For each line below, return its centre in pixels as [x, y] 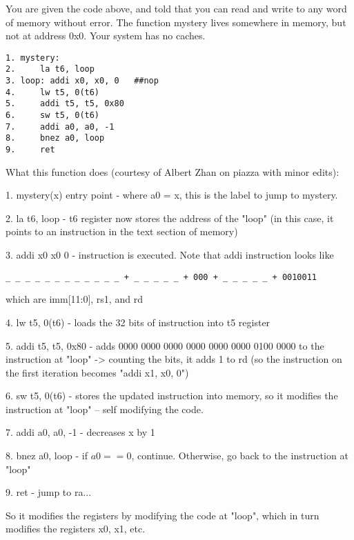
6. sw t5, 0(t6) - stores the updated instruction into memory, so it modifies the [172, 396]
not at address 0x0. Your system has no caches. [106, 36]
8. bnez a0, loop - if [47, 456]
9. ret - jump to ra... [49, 492]
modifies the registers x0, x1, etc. [76, 529]
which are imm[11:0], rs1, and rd [74, 299]
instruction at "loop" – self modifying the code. [105, 409]
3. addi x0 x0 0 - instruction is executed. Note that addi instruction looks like [170, 255]
